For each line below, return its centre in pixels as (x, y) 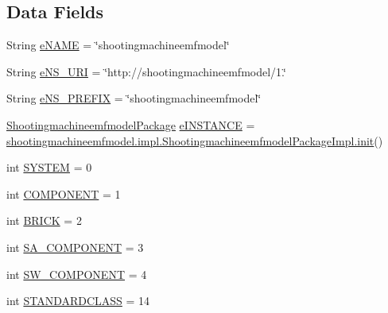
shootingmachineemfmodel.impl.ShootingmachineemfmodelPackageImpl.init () (195, 140)
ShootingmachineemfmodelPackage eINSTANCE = (131, 124)
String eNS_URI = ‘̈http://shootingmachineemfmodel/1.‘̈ (146, 71)
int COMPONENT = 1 (64, 193)
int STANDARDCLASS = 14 (78, 301)
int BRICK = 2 (44, 220)
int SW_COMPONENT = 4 (77, 274)
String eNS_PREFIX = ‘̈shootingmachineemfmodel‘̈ (134, 98)
